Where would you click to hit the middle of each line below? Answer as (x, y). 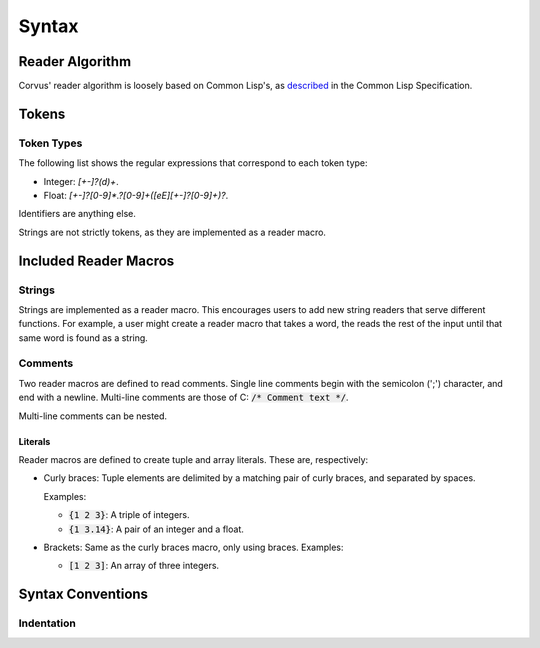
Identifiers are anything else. (77, 214)
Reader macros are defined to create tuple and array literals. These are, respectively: (193, 460)
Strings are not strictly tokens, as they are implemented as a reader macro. (172, 232)
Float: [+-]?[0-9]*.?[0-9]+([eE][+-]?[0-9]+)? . (136, 195)
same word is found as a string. (83, 337)
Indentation (47, 623)
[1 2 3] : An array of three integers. (144, 566)
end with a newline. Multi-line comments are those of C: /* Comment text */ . (183, 397)
